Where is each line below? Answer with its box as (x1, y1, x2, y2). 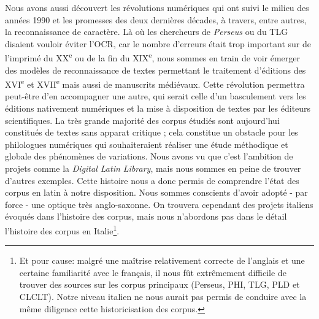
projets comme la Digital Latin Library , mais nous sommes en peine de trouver (5, 162, 301, 175)
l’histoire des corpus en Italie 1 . (5, 223, 120, 237)
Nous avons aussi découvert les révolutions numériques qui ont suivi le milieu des (5, 1, 309, 13)
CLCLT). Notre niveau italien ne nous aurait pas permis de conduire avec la (19, 290, 307, 303)
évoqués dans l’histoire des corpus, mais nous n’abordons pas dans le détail (5, 210, 287, 223)
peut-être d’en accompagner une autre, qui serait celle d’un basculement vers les (5, 90, 306, 102)
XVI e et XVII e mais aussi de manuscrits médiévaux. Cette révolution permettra (5, 76, 305, 90)
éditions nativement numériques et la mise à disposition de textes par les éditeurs (5, 102, 311, 115)
